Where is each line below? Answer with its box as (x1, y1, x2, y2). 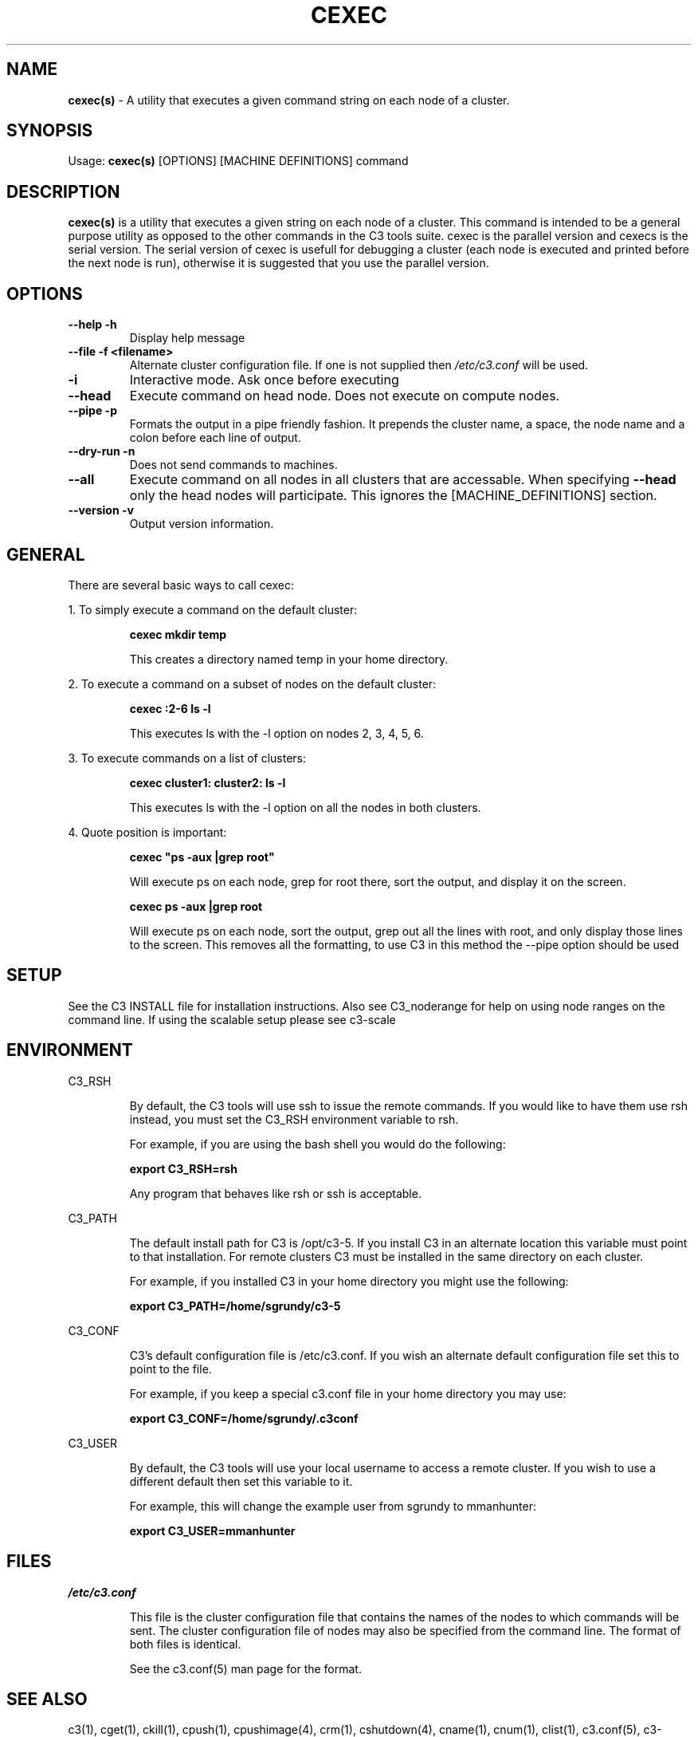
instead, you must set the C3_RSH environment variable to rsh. (129, 1112, 459, 1126)
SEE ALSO (6, 1688, 88, 1709)
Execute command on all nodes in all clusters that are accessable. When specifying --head (129, 471, 676, 488)
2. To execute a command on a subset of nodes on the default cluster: (68, 676, 437, 691)
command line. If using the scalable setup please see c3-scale (68, 1012, 396, 1026)
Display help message (129, 331, 245, 345)
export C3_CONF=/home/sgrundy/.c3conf (129, 1411, 359, 1425)
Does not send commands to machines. (129, 458, 338, 472)
